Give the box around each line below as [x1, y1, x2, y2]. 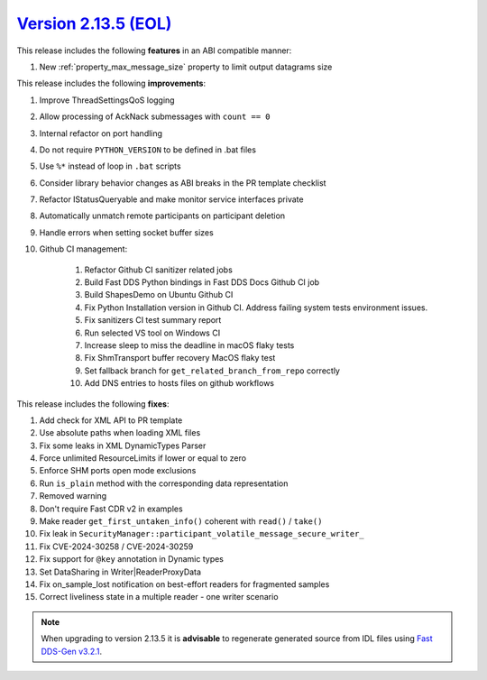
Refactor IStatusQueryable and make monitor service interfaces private [39, 194, 304, 205]
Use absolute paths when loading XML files [39, 427, 201, 438]
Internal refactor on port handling [39, 127, 162, 139]
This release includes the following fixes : [16, 398, 170, 409]
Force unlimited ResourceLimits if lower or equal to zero [39, 453, 247, 464]
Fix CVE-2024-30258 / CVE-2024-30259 [39, 541, 194, 552]
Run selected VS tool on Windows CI [84, 327, 221, 338]
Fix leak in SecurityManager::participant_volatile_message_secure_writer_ [39, 528, 364, 539]
